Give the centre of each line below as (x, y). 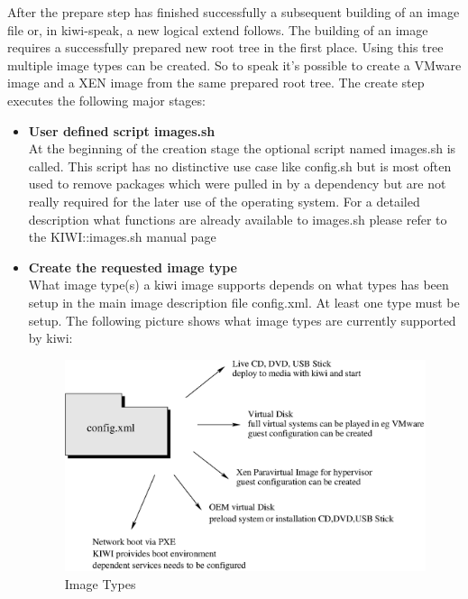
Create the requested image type (133, 267)
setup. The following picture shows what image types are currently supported (242, 320)
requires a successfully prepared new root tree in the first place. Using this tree (225, 47)
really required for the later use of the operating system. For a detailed (224, 201)
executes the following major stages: (106, 100)
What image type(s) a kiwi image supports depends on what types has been (239, 285)
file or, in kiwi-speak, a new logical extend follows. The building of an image (218, 29)
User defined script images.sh (122, 130)
